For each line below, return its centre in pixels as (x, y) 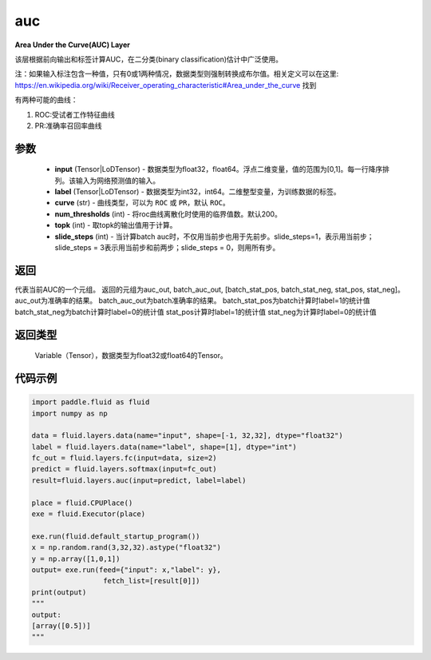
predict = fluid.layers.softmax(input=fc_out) (124, 469)
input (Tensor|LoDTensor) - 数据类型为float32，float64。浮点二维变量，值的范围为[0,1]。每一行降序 (219, 169)
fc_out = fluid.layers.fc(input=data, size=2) (124, 458)
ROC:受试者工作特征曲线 (75, 114)
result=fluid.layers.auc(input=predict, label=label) (139, 480)
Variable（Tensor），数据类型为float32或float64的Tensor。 (131, 356)
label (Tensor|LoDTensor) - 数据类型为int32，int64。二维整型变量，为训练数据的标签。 (198, 192)
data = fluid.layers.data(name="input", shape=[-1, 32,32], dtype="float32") (187, 436)
